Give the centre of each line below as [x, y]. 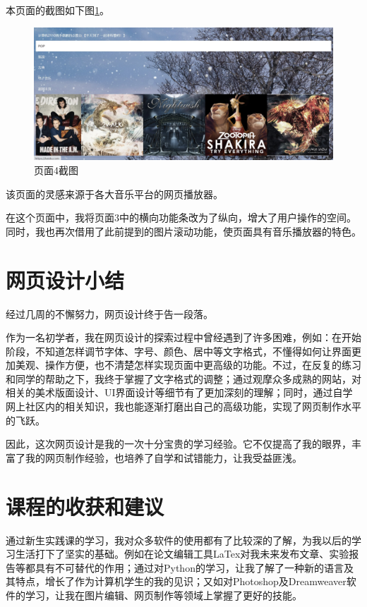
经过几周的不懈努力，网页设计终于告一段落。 [109, 313]
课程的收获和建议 [85, 506]
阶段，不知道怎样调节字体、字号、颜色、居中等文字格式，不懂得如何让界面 [179, 351]
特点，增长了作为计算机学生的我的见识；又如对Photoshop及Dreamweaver [181, 581]
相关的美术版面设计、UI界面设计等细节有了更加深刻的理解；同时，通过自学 [179, 392]
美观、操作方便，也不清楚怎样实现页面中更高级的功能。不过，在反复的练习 [188, 365]
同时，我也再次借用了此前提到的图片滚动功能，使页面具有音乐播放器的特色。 [183, 231]
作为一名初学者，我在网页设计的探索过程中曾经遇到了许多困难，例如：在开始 [183, 337]
